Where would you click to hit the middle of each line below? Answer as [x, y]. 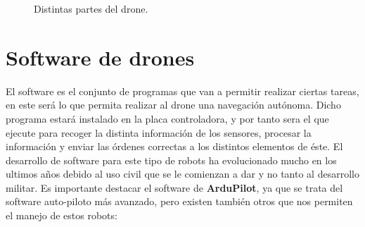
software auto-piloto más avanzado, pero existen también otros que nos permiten [179, 201]
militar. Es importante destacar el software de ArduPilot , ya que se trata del [174, 187]
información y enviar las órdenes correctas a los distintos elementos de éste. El [174, 146]
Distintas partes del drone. [91, 8]
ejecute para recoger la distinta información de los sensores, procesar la [159, 132]
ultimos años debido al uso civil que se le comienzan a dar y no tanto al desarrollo [182, 174]
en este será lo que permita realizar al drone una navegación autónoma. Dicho [173, 105]
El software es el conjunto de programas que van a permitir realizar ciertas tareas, [182, 91]
